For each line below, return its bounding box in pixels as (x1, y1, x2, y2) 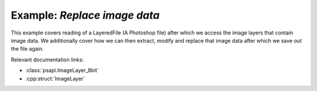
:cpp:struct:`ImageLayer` (25, 75, 85, 82)
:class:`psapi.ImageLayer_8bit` (25, 67, 99, 74)
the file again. (11, 45, 44, 52)
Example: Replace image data (11, 9, 160, 22)
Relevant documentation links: (11, 56, 84, 63)
